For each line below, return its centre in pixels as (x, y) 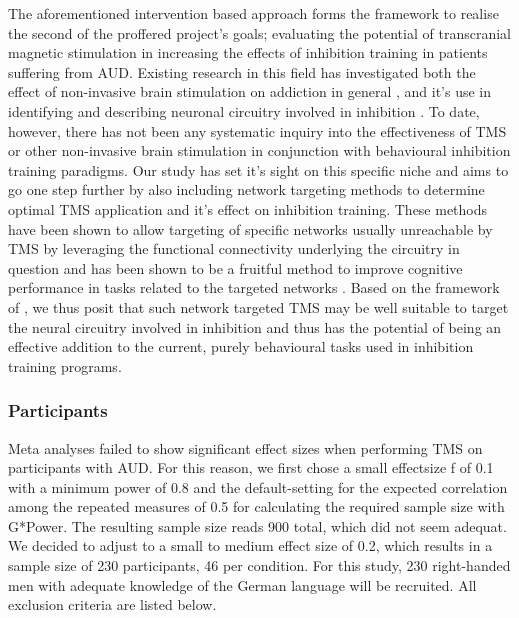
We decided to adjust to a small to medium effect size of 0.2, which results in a (250, 545)
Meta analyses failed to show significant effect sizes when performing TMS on (245, 447)
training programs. (65, 365)
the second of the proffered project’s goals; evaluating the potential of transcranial (259, 32)
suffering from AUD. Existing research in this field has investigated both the (242, 71)
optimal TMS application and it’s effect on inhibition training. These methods (248, 208)
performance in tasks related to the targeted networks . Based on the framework (254, 287)
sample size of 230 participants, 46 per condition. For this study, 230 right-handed (259, 565)
